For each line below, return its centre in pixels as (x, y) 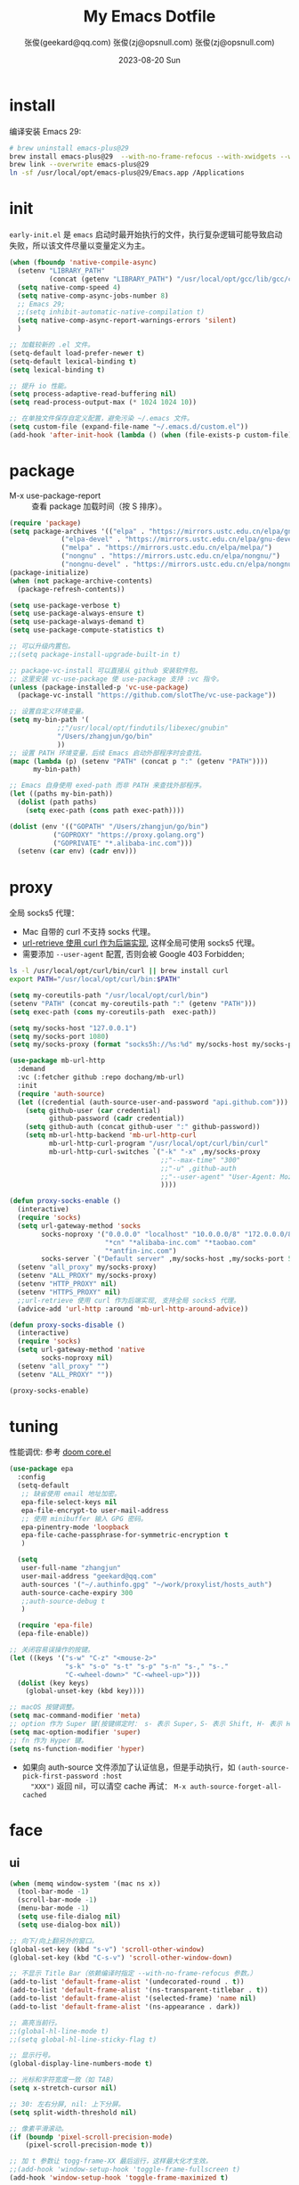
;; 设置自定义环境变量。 (48, 712)
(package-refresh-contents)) (71, 589)
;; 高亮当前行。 (35, 2023)
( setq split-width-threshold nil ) (73, 2112)
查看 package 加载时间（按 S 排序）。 (99, 506)
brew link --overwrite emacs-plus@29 (79, 165)
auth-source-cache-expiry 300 (77, 1592)
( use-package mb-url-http (57, 1061)
